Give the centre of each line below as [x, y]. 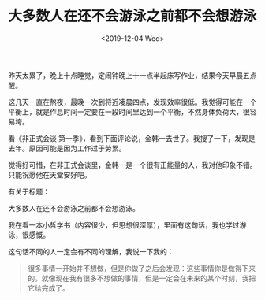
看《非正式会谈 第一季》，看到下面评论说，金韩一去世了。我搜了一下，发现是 [132, 138]
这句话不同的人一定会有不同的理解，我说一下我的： [91, 251]
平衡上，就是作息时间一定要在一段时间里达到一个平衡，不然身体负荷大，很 [129, 112]
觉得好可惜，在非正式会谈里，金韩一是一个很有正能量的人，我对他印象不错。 [132, 165]
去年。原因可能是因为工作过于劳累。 [67, 148]
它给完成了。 [48, 287]
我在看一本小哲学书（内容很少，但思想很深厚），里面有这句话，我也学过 [124, 224]
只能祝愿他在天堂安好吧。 [50, 175]
